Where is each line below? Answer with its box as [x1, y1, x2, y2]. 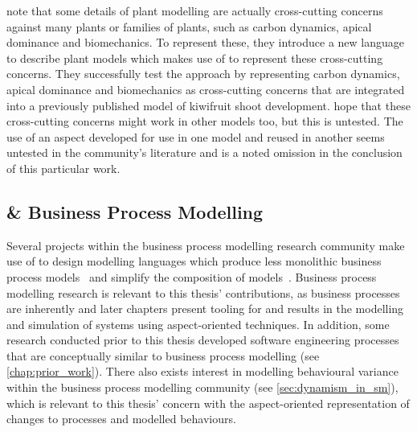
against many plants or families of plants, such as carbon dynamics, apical [6, 18, 372, 35]
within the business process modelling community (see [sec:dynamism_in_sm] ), [6, 379, 399, 396]
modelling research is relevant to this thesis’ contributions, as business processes [6, 284, 400, 301]
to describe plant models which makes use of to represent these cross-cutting [6, 49, 383, 66]
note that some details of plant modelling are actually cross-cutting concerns [6, 2, 383, 19]
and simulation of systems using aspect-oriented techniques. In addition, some [6, 315, 390, 332]
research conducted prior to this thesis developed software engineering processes [6, 331, 399, 348]
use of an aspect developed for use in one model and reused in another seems [6, 128, 385, 145]
